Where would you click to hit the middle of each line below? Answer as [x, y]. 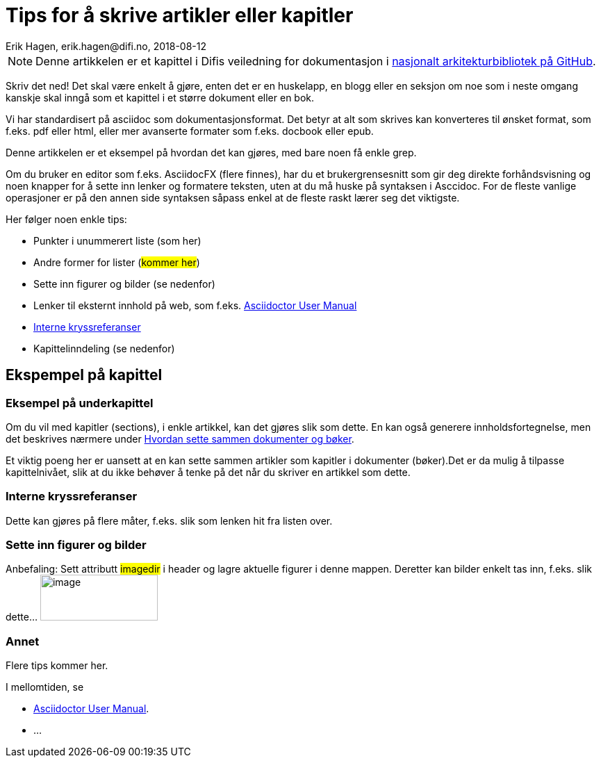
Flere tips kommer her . [57, 666]
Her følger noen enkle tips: [66, 219]
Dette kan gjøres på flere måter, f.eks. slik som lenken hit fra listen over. [169, 520]
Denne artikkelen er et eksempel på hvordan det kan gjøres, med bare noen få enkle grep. [211, 152]
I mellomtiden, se [45, 687]
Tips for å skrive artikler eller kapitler [180, 15]
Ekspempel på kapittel [84, 375]
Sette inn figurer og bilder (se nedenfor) [124, 284]
